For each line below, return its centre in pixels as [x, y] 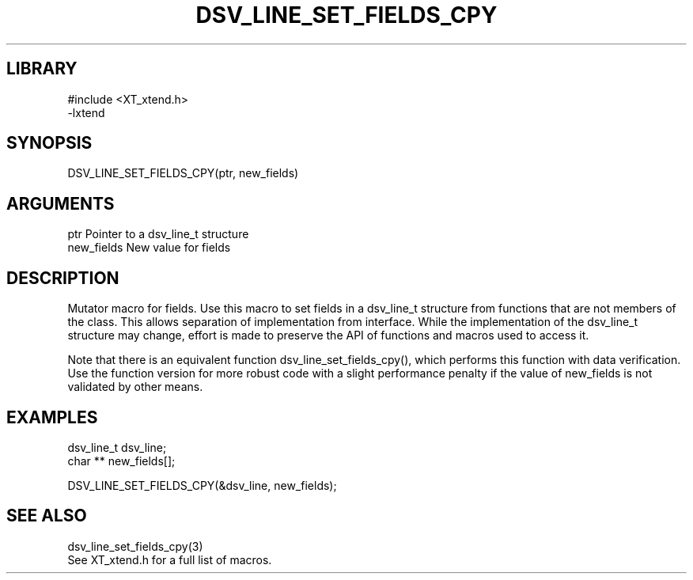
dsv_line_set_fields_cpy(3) [135, 546]
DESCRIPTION [63, 278]
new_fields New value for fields [149, 248]
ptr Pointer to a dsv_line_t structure [158, 234]
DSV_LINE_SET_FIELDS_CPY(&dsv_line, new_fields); [202, 485]
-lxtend [86, 112]
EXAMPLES [52, 417]
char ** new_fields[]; [121, 461]
